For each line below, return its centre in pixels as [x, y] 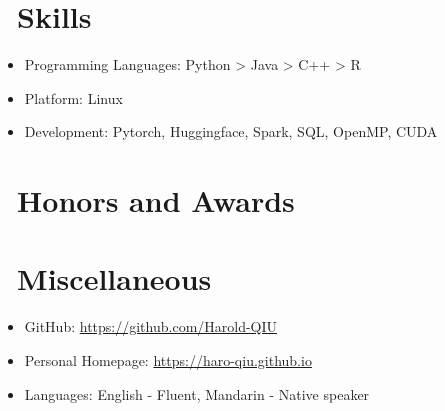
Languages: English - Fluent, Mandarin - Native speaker [197, 393]
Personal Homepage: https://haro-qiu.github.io [168, 360]
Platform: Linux [73, 97]
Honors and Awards [156, 200]
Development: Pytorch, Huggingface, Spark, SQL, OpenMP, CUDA [231, 131]
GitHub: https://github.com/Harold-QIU [151, 326]
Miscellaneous [114, 278]
